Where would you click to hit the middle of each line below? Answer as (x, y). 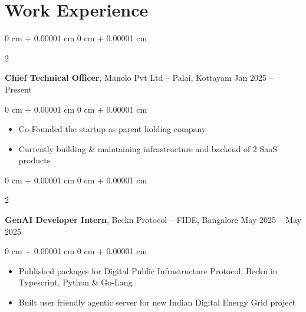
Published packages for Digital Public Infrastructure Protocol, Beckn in (148, 270)
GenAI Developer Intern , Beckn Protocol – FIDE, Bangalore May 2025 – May (153, 220)
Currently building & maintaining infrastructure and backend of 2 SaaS (148, 148)
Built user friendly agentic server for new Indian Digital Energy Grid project (157, 302)
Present (18, 89)
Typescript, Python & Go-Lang (75, 282)
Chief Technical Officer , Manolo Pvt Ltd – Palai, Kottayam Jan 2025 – (139, 78)
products (34, 160)
